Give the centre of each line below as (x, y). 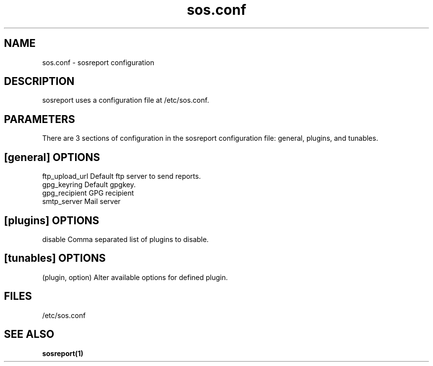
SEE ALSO (29, 334)
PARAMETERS (40, 119)
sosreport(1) (63, 353)
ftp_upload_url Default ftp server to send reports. (122, 176)
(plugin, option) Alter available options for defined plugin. (135, 277)
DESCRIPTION (39, 81)
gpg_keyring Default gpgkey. (89, 185)
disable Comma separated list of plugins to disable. (126, 239)
